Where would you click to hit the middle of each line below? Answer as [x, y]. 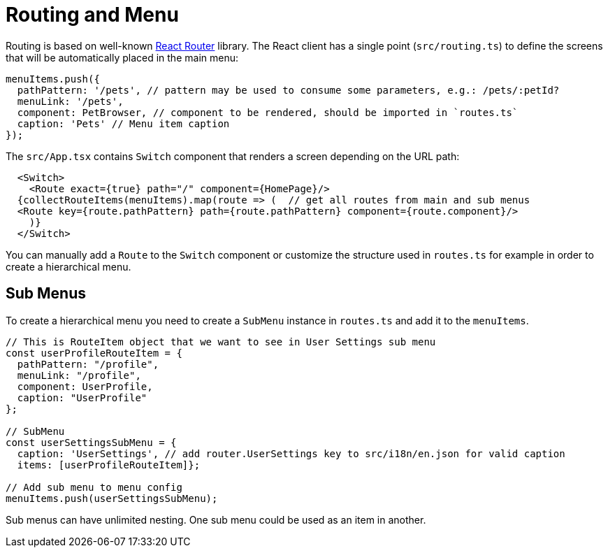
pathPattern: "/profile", [88, 364]
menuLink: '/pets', [70, 101]
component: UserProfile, [85, 386]
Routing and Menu [92, 15]
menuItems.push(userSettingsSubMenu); [112, 498]
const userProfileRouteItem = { [94, 353]
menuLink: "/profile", [79, 375]
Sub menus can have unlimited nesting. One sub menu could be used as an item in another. [216, 519]
